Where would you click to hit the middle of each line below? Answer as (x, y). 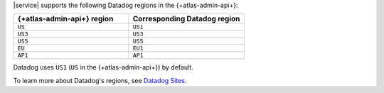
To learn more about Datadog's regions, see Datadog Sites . (100, 80)
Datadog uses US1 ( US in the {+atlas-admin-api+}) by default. (103, 67)
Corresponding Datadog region (186, 19)
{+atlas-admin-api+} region (65, 19)
